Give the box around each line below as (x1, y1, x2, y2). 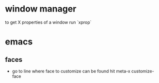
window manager (5, 3, 77, 14)
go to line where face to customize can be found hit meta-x (12, 68, 131, 74)
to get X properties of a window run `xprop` (5, 19, 92, 25)
